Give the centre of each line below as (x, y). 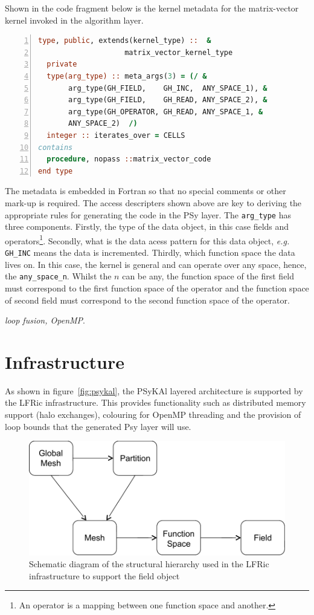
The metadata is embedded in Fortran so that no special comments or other (146, 191)
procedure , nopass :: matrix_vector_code (129, 159)
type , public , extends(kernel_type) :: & (125, 41)
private (62, 64)
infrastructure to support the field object (104, 575)
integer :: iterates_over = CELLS (116, 135)
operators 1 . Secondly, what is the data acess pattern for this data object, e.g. (147, 239)
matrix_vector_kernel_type (179, 52)
